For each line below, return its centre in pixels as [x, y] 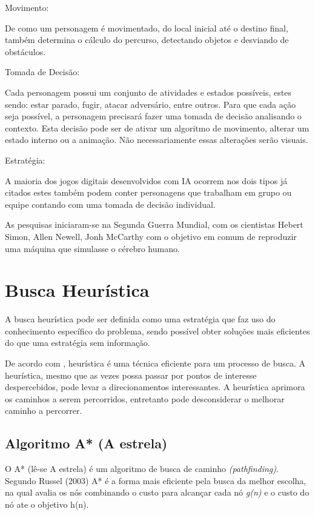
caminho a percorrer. [44, 410]
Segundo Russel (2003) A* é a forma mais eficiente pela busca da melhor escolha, [156, 480]
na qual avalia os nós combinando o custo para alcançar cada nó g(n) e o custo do [157, 492]
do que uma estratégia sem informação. [78, 343]
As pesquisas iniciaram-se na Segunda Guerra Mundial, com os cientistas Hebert [154, 224]
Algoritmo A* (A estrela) [86, 443]
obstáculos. [25, 51]
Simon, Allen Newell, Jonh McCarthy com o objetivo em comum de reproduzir [151, 236]
